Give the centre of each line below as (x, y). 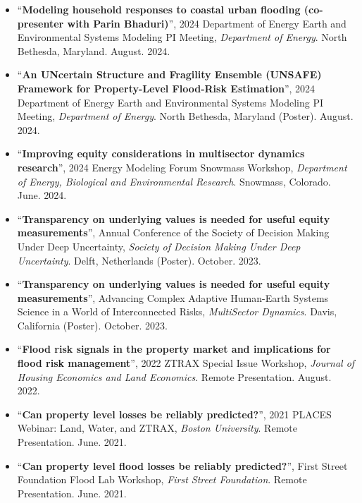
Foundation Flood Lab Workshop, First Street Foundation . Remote (162, 479)
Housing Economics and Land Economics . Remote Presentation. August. (174, 376)
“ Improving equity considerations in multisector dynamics (161, 153)
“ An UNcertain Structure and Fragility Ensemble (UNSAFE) (169, 74)
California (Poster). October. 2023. (92, 325)
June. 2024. (42, 195)
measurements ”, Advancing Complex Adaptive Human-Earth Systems (173, 297)
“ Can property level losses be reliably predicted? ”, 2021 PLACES (174, 414)
